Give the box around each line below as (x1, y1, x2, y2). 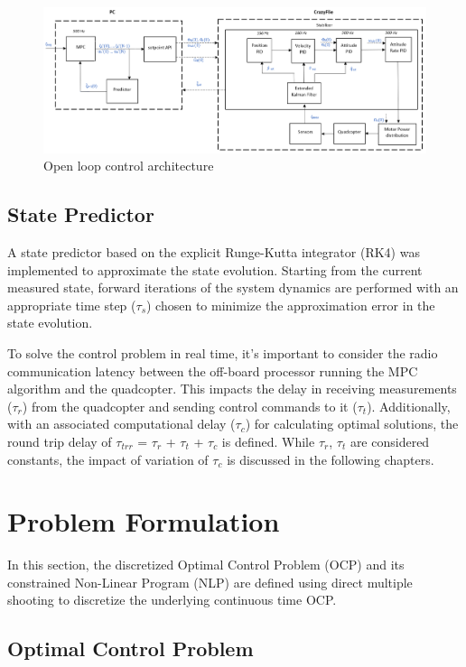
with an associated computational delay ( (7, 414, 236, 433)
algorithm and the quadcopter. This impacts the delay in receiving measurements (7, 379, 457, 398)
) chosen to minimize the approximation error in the (146, 295, 435, 314)
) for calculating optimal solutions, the (245, 414, 459, 433)
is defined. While (221, 431, 315, 450)
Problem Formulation (7, 503, 280, 540)
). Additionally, (367, 396, 451, 415)
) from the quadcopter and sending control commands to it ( (22, 396, 358, 415)
